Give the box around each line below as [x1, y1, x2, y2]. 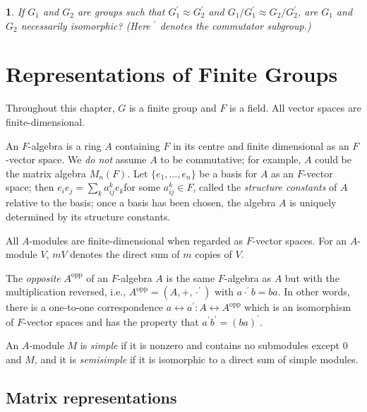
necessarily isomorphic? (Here [20, 18, 150, 33]
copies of [195, 247, 232, 261]
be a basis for [199, 165, 258, 180]
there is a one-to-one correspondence [6, 300, 164, 314]
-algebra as [224, 270, 272, 285]
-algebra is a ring [28, 138, 102, 153]
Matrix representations [6, 386, 177, 408]
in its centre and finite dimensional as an [173, 138, 349, 153]
